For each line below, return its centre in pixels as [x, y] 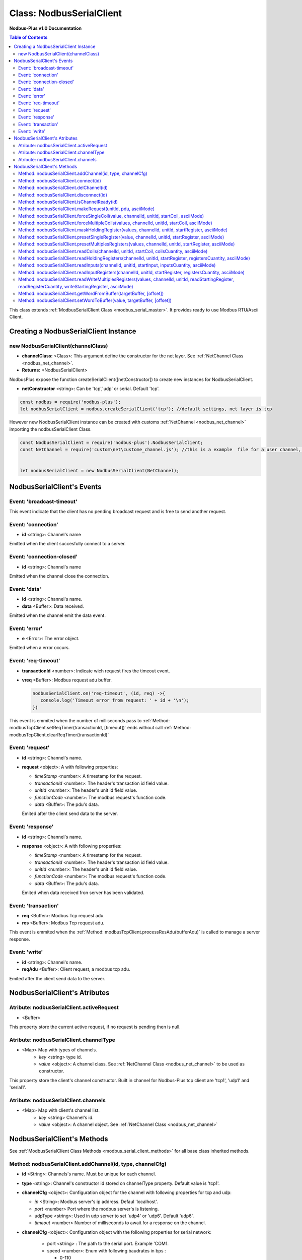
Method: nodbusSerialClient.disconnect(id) [63, 195]
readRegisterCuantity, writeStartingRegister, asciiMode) [76, 286]
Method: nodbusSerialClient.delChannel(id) [63, 188]
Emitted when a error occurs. [40, 648]
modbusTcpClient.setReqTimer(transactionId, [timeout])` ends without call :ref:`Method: [100, 728]
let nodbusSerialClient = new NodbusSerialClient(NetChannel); [100, 471]
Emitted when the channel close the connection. [59, 576]
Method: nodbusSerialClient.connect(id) [60, 180]
